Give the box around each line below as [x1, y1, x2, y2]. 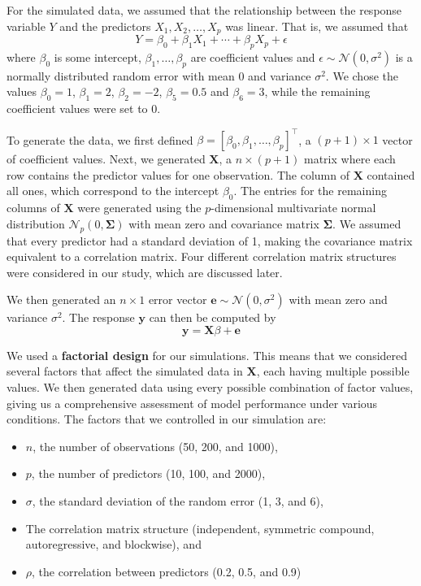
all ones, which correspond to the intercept [7, 182, 219, 199]
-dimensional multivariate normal [210, 199, 376, 216]
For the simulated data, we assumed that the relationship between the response [7, 2, 402, 18]
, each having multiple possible [256, 362, 410, 380]
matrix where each [304, 150, 396, 167]
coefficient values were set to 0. [7, 100, 161, 117]
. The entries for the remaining [233, 182, 387, 199]
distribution [7, 215, 65, 232]
